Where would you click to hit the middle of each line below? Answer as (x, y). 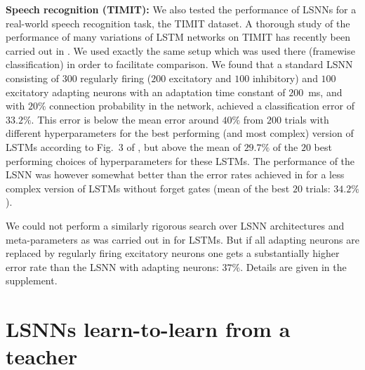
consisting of (32, 78)
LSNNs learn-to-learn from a (148, 329)
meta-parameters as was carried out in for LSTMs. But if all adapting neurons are (182, 239)
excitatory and (200, 78)
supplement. (32, 280)
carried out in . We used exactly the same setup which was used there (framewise (180, 50)
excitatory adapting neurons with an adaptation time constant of (146, 92)
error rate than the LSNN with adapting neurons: (112, 266)
